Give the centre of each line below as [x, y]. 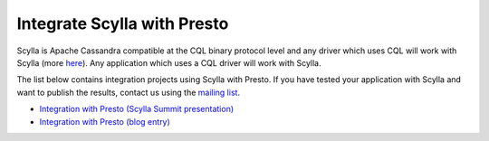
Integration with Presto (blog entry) [105, 121]
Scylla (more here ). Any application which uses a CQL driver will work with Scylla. [169, 62]
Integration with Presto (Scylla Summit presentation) [137, 109]
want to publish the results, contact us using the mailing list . [128, 92]
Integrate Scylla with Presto [123, 23]
